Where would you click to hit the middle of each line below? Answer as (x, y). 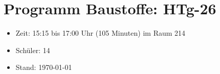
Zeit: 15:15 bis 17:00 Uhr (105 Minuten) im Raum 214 (101, 33)
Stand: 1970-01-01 (44, 67)
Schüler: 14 (33, 50)
